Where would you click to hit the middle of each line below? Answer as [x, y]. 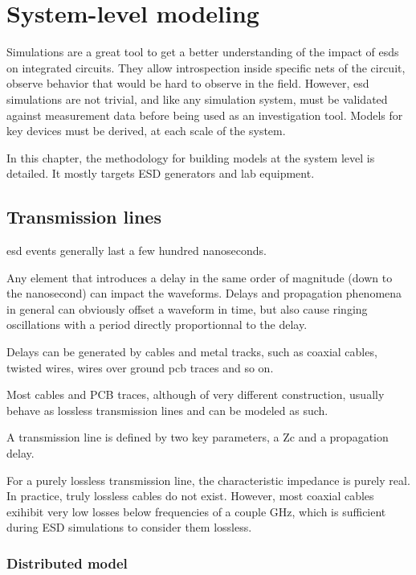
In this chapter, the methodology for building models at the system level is [191, 157]
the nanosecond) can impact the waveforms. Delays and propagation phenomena [204, 293]
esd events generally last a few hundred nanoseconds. [137, 251]
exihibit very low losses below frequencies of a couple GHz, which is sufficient [196, 511]
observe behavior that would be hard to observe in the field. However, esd [188, 83]
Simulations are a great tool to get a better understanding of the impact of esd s [203, 52]
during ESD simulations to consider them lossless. [129, 527]
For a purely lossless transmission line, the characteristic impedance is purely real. [208, 480]
